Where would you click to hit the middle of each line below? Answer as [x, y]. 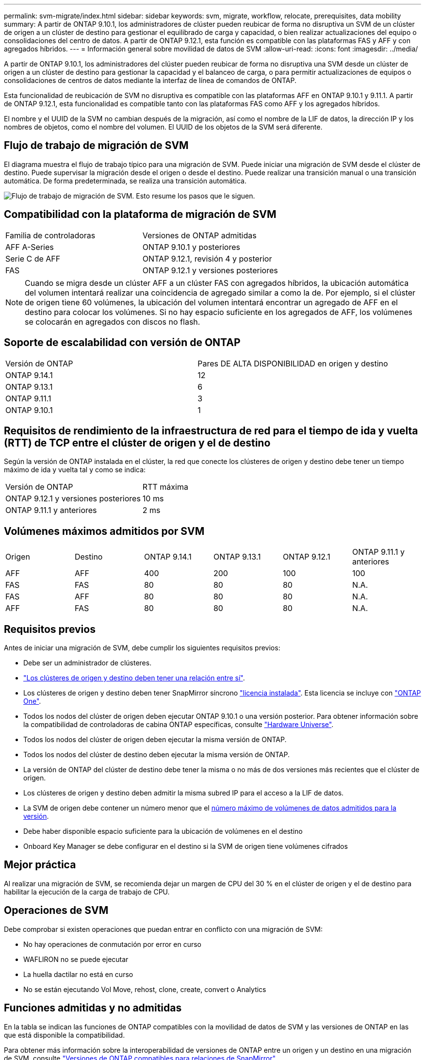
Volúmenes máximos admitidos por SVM [104, 531]
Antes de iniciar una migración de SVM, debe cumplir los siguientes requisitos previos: [142, 648]
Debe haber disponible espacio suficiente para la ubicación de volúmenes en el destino [163, 831]
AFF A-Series [30, 247]
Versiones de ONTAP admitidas [199, 235]
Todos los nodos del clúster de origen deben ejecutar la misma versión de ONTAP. [155, 740]
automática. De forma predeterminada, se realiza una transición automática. [125, 181]
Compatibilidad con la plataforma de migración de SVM [140, 215]
